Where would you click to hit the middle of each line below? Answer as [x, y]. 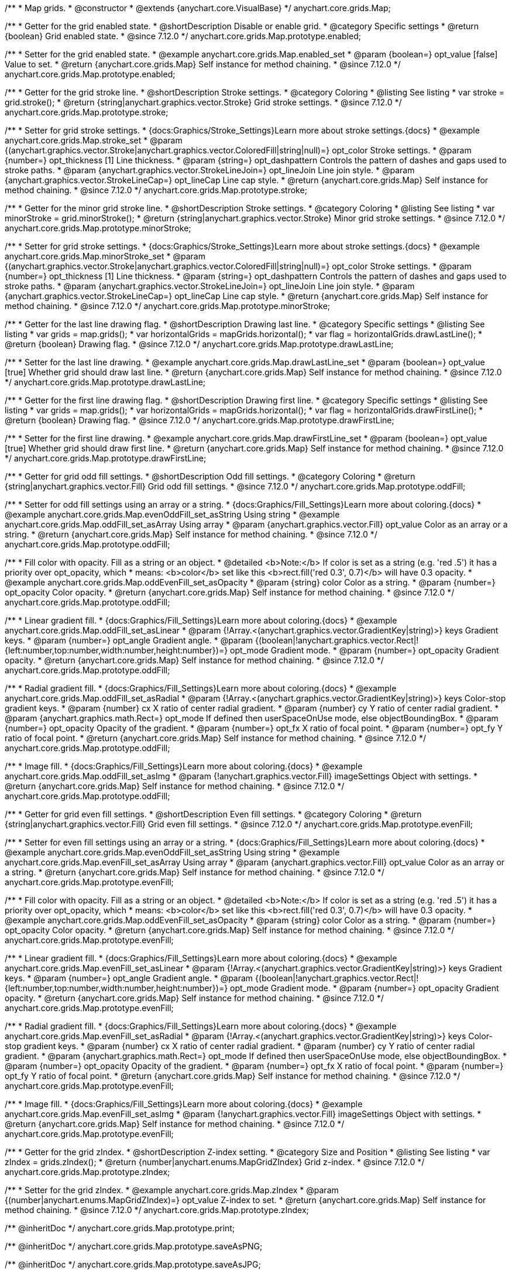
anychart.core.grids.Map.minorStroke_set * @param [105, 256]
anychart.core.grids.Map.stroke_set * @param [94, 140]
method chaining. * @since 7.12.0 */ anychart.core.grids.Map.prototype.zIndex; [157, 1210]
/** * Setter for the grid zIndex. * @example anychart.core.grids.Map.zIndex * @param [172, 1190]
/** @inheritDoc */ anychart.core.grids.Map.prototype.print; [120, 1228]
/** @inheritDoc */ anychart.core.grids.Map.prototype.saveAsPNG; [134, 1246]
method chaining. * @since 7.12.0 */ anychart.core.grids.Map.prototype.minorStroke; [168, 306]
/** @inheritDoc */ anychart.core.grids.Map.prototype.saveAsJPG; [133, 1264]
